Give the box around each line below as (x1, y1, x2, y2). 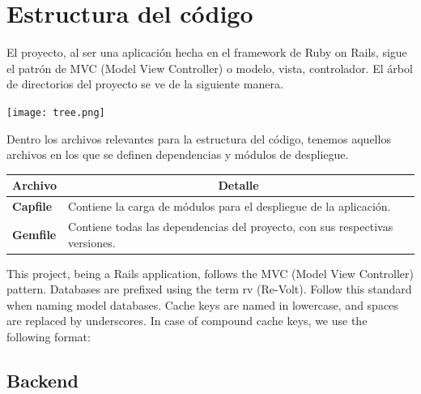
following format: (6, 328, 91, 345)
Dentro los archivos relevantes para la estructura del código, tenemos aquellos (6, 130, 391, 147)
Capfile (12, 198, 53, 215)
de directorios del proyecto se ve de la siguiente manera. (6, 75, 283, 92)
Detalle (218, 177, 259, 194)
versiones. (68, 233, 116, 251)
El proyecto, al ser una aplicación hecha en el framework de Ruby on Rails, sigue (6, 44, 407, 61)
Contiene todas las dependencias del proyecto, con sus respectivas (68, 217, 393, 234)
